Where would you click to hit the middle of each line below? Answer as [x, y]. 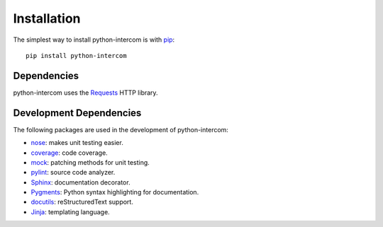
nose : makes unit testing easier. [77, 143]
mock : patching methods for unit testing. [90, 162]
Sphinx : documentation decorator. [81, 182]
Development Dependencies [77, 113]
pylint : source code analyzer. [73, 173]
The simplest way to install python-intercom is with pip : [94, 40]
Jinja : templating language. [70, 211]
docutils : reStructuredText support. [82, 202]
